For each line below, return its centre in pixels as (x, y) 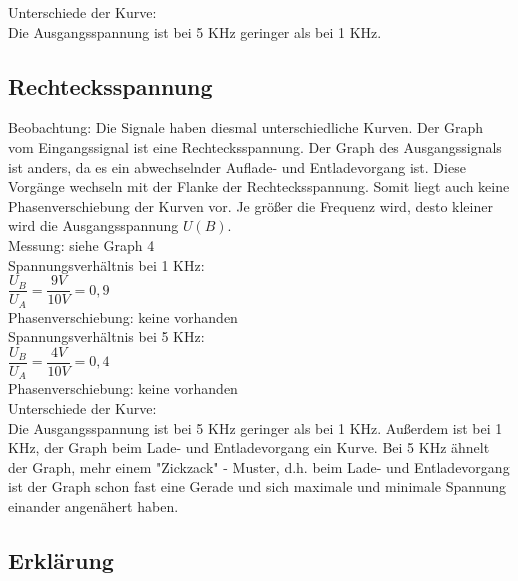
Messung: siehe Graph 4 (81, 244)
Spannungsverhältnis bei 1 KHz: (106, 264)
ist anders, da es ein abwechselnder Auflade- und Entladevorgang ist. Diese (237, 166)
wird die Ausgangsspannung (93, 225)
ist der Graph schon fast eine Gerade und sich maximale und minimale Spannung (257, 486)
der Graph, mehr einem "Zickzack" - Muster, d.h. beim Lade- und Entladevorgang (259, 466)
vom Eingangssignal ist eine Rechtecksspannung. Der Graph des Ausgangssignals (255, 146)
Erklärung (61, 559)
